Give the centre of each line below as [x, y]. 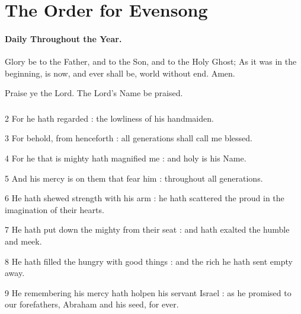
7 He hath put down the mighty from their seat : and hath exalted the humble [147, 229]
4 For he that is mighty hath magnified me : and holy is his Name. [126, 158]
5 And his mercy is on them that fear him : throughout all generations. [134, 178]
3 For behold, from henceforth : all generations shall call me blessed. [129, 138]
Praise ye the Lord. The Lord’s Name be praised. [94, 93]
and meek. [23, 241]
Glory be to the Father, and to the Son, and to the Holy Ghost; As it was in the [151, 61]
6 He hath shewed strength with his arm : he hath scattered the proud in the [145, 198]
